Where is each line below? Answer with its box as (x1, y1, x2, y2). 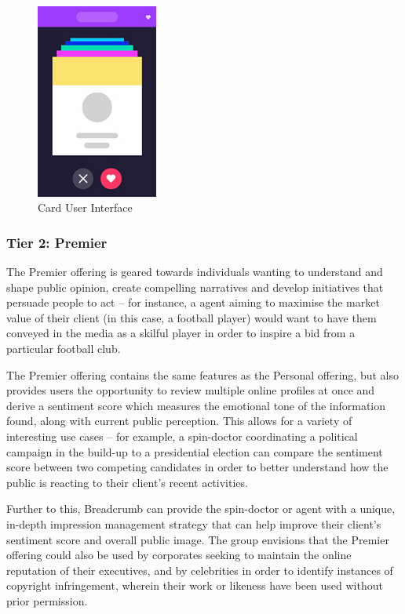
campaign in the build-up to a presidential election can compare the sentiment (6, 443, 383, 460)
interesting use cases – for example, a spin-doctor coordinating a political (6, 427, 358, 444)
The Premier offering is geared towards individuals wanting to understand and (6, 263, 383, 280)
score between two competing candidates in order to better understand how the (6, 459, 389, 475)
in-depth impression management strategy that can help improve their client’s (6, 515, 381, 532)
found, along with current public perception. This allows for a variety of (6, 412, 352, 429)
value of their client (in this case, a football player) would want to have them (6, 309, 377, 325)
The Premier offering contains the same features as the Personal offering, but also (6, 366, 399, 383)
